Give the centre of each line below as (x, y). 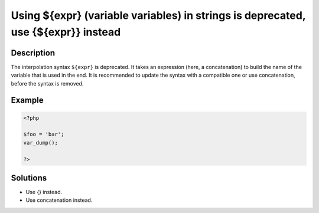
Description (33, 53)
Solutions (29, 178)
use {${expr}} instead (66, 32)
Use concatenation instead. (59, 200)
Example (27, 100)
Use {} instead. (44, 192)
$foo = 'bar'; (44, 135)
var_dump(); (41, 142)
